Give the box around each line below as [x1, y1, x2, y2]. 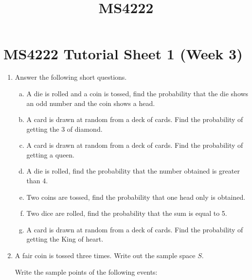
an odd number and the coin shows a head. [26, 98, 155, 108]
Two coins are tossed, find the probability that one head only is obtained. [26, 192, 246, 202]
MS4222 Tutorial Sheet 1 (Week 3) [3, 44, 243, 64]
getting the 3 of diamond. [26, 123, 103, 134]
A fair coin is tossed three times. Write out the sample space [15, 250, 196, 261]
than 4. [26, 175, 48, 186]
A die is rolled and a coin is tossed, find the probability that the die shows [26, 88, 249, 98]
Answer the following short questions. [15, 72, 127, 82]
